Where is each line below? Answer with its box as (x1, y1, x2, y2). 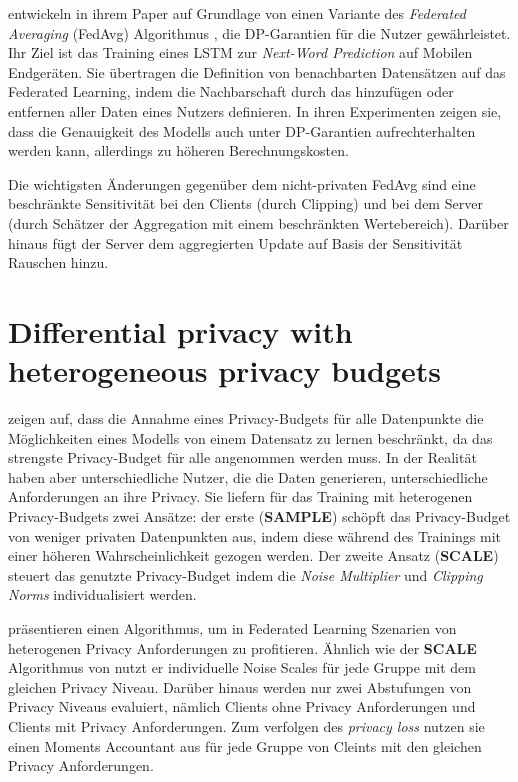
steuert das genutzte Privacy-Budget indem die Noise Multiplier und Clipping (8, 564, 483, 585)
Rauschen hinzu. (8, 252, 109, 273)
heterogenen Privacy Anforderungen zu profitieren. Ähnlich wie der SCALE (8, 637, 477, 658)
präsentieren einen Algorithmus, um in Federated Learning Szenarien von (8, 617, 457, 638)
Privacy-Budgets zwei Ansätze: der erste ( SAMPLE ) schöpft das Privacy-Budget (8, 506, 511, 526)
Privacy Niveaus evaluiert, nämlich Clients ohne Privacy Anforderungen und (8, 696, 476, 717)
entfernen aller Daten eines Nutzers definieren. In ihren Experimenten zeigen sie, (8, 100, 502, 121)
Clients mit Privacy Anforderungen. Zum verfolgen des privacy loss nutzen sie (8, 715, 485, 736)
